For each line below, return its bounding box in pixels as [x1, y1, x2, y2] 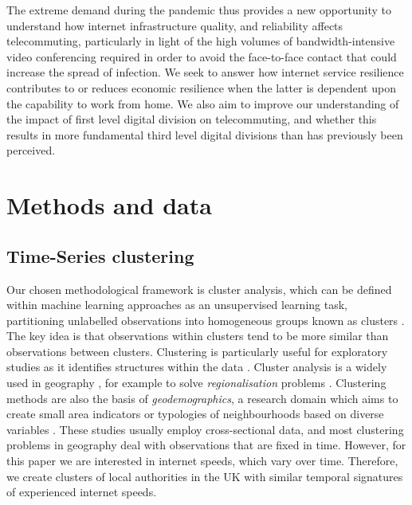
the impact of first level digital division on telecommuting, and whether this [6, 111, 377, 127]
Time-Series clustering [6, 243, 194, 268]
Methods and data [6, 189, 212, 221]
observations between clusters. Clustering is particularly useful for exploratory [6, 343, 388, 359]
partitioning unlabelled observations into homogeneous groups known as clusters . [6, 311, 405, 328]
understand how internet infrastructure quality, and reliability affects [6, 17, 343, 33]
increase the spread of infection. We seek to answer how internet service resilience [6, 64, 404, 80]
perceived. [6, 142, 56, 159]
